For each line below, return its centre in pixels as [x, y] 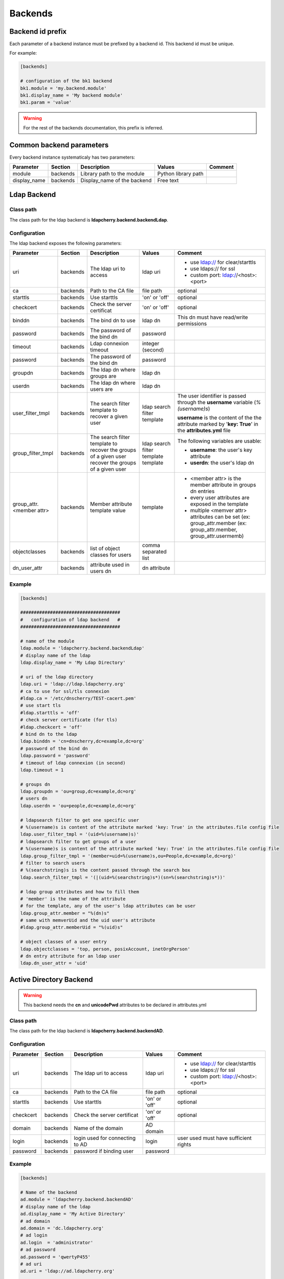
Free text [168, 181]
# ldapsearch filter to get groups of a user [78, 841]
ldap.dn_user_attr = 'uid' [54, 963]
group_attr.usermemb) [217, 536]
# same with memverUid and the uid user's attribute [88, 920]
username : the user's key [221, 450]
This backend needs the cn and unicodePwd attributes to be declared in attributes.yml [115, 1005]
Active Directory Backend [51, 979]
